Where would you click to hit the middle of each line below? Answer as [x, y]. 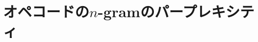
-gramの [126, 11]
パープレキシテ [204, 11]
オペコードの [46, 11]
